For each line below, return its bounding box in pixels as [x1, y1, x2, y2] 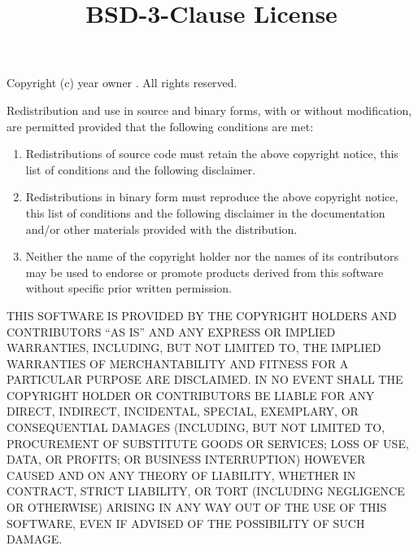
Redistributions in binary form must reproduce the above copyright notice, [25, 188, 398, 205]
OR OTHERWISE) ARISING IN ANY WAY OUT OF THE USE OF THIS [7, 499, 387, 516]
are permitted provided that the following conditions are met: [7, 117, 314, 134]
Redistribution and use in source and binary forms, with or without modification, [7, 101, 412, 118]
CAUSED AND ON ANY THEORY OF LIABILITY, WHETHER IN [7, 466, 356, 483]
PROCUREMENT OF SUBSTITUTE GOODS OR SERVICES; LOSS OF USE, [7, 434, 409, 451]
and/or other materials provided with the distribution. [25, 220, 298, 237]
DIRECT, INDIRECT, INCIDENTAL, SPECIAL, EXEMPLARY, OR [7, 403, 359, 420]
